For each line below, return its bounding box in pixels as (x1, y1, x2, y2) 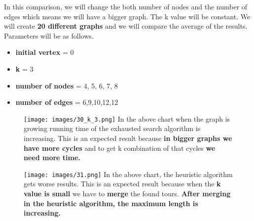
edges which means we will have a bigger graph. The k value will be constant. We (4, 11, 251, 21)
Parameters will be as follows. (4, 30, 94, 41)
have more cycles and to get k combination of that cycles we (24, 142, 216, 153)
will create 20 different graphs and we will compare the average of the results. (4, 21, 248, 31)
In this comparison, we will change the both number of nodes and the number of (4, 1, 248, 11)
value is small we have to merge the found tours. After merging (24, 188, 231, 199)
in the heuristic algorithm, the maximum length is (24, 198, 198, 208)
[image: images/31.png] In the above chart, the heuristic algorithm (24, 169, 233, 179)
